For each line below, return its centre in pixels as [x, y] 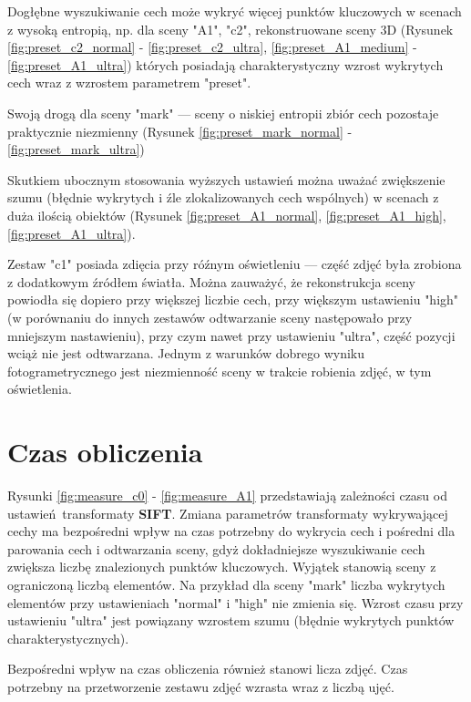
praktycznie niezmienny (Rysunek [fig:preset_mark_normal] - [180, 131]
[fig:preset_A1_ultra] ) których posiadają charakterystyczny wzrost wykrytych [225, 64]
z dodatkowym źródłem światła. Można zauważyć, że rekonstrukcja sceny [211, 281]
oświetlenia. [40, 389]
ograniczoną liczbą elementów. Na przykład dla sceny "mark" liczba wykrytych [226, 584]
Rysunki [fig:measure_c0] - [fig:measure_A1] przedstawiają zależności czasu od [227, 495]
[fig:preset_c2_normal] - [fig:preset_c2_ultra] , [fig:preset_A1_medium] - [212, 47]
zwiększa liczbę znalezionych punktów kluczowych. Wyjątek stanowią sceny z [222, 567]
